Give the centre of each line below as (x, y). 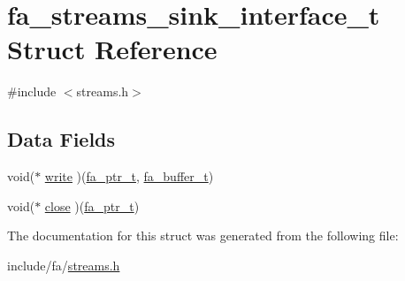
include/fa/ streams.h (64, 265)
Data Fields (61, 139)
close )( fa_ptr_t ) (92, 205)
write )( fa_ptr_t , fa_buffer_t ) (129, 176)
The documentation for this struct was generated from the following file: (203, 235)
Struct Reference (112, 49)
